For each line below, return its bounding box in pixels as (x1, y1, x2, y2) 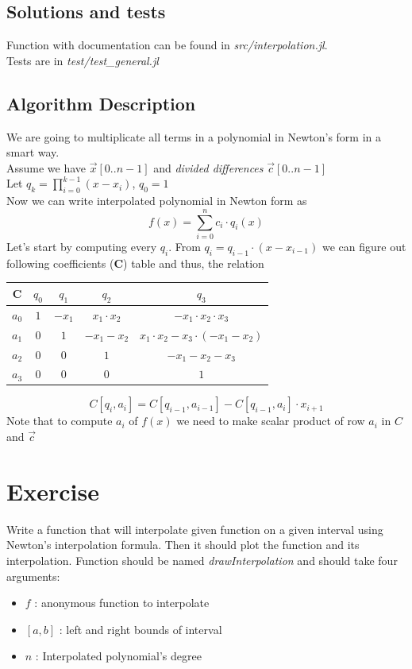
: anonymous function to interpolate (34, 594, 210, 611)
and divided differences (153, 159, 264, 176)
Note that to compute (6, 412, 113, 429)
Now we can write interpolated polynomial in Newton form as (6, 192, 307, 209)
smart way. (6, 144, 60, 160)
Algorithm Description (6, 91, 196, 115)
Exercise (6, 474, 99, 507)
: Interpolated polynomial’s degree (35, 648, 202, 664)
